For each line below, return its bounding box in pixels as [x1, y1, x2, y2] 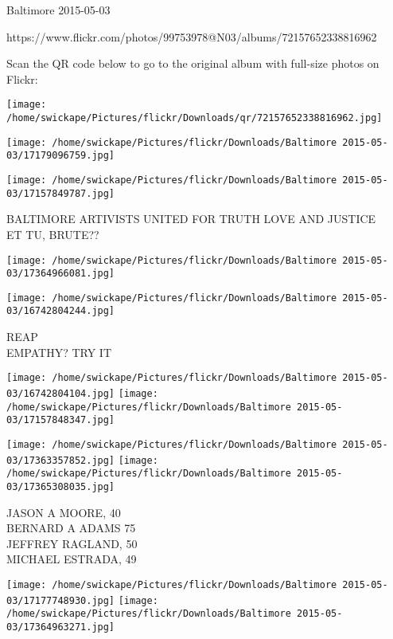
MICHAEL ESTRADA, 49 [6, 551, 137, 567]
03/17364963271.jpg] [6, 621, 115, 633]
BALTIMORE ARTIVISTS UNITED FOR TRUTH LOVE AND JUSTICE [6, 210, 376, 227]
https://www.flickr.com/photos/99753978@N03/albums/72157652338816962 [6, 28, 377, 45]
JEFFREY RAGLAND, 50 [6, 535, 138, 551]
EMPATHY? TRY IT [6, 343, 112, 360]
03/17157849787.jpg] [6, 187, 115, 199]
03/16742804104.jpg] [6, 387, 115, 399]
